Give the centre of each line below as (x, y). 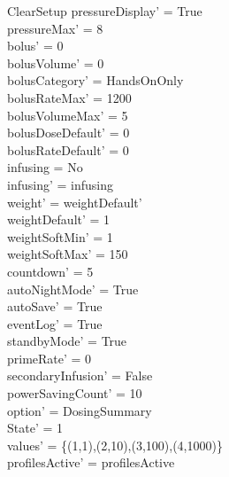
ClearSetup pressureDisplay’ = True (105, 11)
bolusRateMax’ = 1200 (69, 97)
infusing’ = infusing (60, 184)
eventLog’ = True (55, 323)
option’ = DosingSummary (80, 410)
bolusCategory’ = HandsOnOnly (95, 80)
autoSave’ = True (55, 306)
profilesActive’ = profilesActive (91, 462)
